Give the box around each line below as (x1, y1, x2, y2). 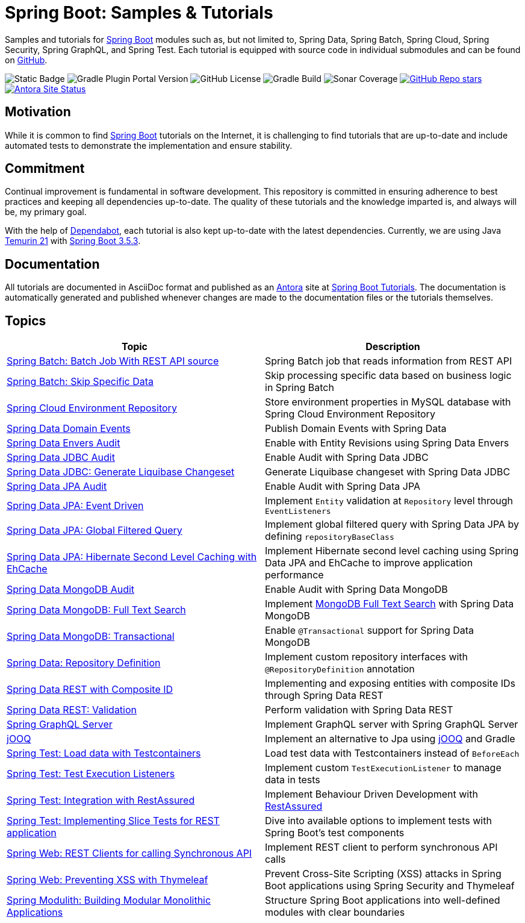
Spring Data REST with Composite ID (7, 683, 173, 696)
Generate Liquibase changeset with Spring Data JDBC (265, 466, 511, 478)
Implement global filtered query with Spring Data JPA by (265, 518, 520, 531)
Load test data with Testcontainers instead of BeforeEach (265, 747, 520, 760)
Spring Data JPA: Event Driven (7, 499, 144, 512)
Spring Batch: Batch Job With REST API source (7, 355, 219, 368)
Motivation (5, 104, 71, 120)
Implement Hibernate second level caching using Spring (265, 545, 519, 557)
